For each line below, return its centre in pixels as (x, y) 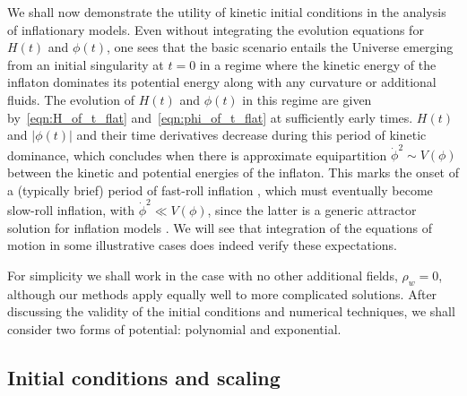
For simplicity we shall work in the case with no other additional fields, (203, 275)
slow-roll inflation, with (71, 209)
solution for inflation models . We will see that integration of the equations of (220, 227)
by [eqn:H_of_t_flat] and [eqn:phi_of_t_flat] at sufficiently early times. (210, 117)
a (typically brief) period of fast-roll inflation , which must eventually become (220, 189)
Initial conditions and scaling (144, 377)
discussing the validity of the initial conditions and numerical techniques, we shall (231, 311)
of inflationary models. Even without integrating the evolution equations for (216, 29)
